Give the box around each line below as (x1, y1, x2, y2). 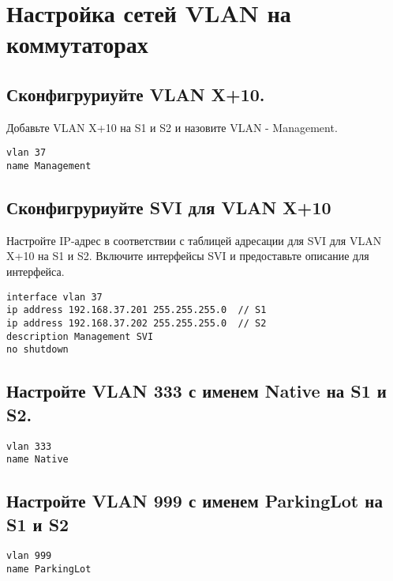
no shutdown (6, 344, 69, 356)
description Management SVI (6, 330, 154, 342)
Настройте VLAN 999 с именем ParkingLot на (6, 489, 383, 513)
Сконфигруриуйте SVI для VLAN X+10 (6, 195, 331, 220)
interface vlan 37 (6, 291, 103, 303)
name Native (6, 454, 69, 466)
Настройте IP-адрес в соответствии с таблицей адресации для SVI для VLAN (6, 232, 382, 248)
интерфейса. (6, 263, 65, 280)
